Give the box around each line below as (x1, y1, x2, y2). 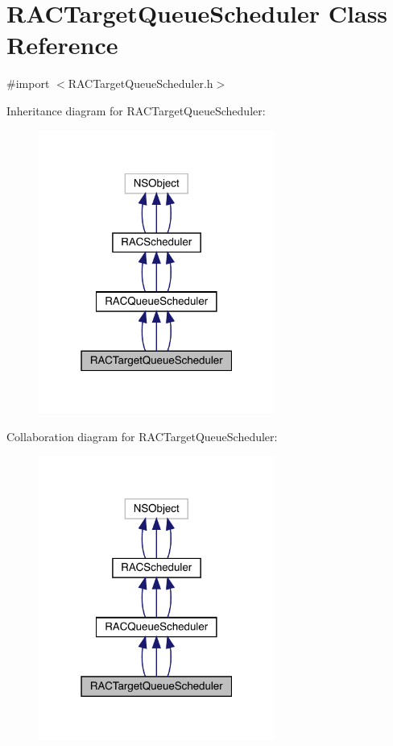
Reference (6, 28, 118, 61)
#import (6, 75, 50, 92)
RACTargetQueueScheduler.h (68, 75, 213, 92)
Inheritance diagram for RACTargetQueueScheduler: (6, 102, 266, 119)
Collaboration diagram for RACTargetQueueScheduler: (6, 427, 278, 444)
